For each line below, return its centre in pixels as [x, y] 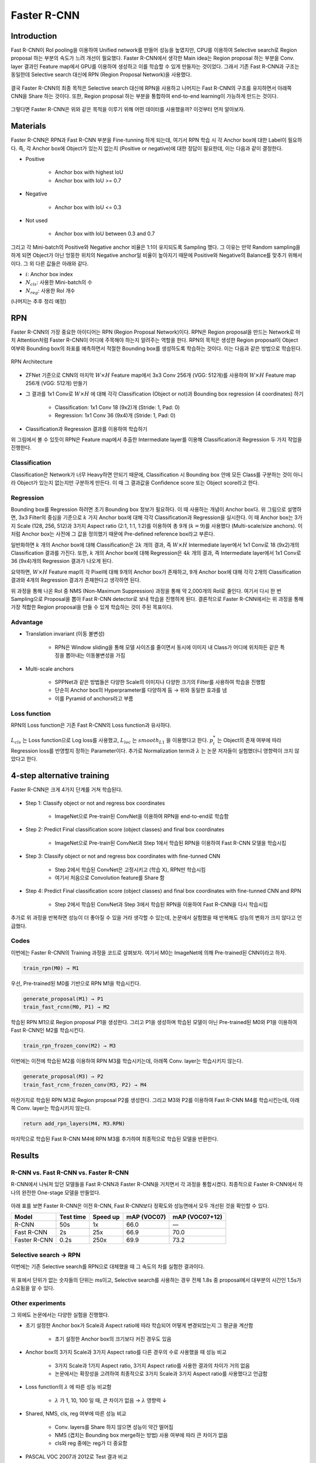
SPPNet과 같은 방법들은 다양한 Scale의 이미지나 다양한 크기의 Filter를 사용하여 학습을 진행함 [160, 682]
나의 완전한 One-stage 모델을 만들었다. [56, 1192]
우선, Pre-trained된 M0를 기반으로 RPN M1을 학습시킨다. [76, 983]
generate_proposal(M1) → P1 [63, 999]
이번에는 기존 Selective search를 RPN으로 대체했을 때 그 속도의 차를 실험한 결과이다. [108, 1266]
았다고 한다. [24, 759]
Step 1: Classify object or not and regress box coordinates [95, 803]
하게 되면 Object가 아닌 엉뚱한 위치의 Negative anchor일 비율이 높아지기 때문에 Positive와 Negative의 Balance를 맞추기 [149, 255]
